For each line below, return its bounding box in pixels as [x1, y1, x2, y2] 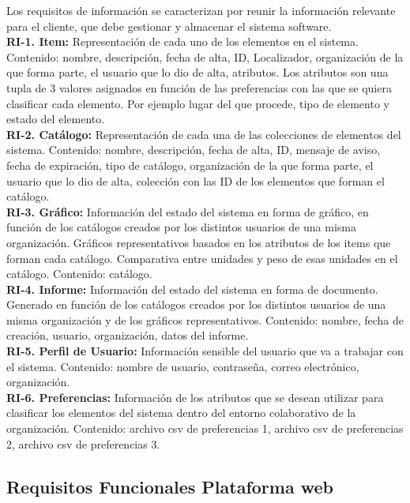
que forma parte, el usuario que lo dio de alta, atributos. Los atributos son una [6, 64, 389, 81]
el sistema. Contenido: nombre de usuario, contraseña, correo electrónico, [6, 358, 359, 374]
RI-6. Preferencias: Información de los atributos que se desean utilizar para [6, 389, 384, 405]
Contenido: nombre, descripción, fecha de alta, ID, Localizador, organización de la [6, 48, 404, 65]
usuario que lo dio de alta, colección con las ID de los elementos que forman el [6, 172, 385, 189]
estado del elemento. [6, 111, 105, 127]
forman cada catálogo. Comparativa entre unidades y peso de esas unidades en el [6, 250, 398, 266]
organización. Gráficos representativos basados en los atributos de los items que [6, 234, 391, 250]
